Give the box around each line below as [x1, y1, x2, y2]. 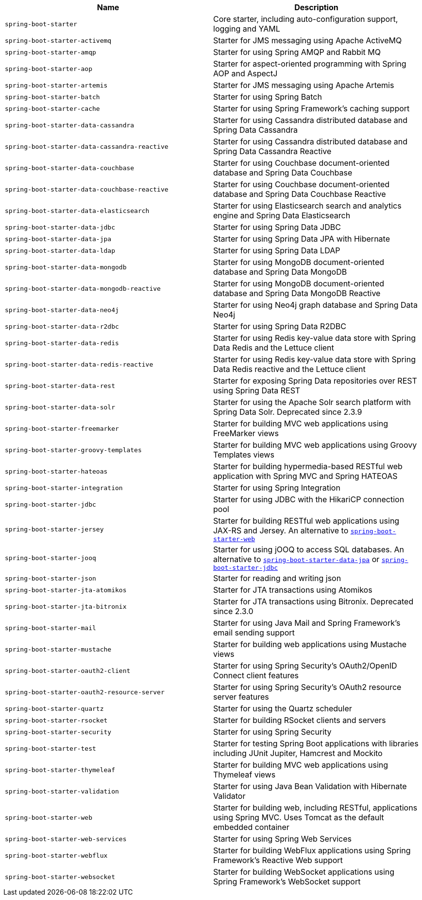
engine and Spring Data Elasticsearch [213, 211, 351, 220]
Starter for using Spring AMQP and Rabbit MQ [213, 47, 381, 57]
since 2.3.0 [213, 606, 253, 616]
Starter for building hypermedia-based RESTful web [213, 461, 403, 471]
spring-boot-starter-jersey [5, 526, 104, 533]
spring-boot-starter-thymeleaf [5, 766, 115, 774]
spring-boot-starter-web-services [5, 835, 127, 843]
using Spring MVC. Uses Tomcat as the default [213, 812, 384, 822]
